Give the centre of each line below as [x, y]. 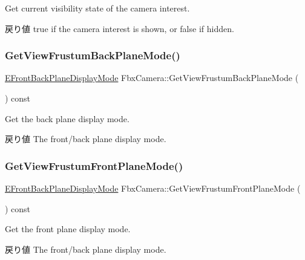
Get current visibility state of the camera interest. [97, 8]
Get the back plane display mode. [67, 118]
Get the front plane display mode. [68, 229]
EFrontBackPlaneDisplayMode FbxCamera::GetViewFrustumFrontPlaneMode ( [153, 188]
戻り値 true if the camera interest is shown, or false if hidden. [120, 28]
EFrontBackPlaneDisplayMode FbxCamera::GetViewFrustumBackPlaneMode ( [152, 78]
